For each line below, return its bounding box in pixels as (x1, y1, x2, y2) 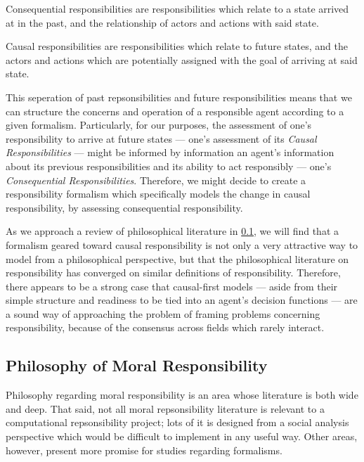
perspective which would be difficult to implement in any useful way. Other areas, (6, 429, 358, 444)
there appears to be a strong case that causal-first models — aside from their (6, 278, 338, 293)
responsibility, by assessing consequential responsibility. (6, 200, 243, 214)
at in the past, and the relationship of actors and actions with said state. (6, 15, 319, 30)
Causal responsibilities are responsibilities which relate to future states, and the (6, 39, 349, 53)
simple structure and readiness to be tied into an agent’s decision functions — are (6, 293, 358, 307)
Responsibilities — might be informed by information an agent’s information (6, 145, 334, 160)
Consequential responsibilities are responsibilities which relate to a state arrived (6, 1, 349, 15)
